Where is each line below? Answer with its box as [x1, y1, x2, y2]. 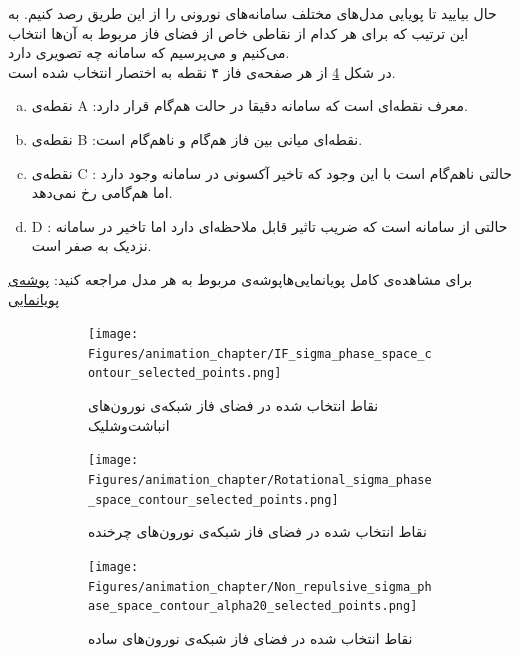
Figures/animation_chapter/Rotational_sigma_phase [88, 472, 432, 487]
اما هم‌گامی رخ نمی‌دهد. [31, 182, 173, 203]
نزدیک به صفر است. [31, 235, 152, 256]
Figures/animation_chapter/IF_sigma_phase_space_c [88, 346, 432, 361]
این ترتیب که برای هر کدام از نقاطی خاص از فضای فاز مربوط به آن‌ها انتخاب [8, 22, 469, 43]
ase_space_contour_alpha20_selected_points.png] [88, 599, 418, 614]
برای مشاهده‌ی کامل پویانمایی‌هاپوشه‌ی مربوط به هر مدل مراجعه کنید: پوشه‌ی [8, 268, 473, 289]
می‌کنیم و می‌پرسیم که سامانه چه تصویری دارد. [8, 42, 290, 63]
